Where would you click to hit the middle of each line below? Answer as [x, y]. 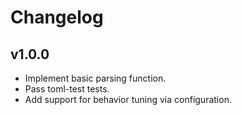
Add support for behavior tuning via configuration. [128, 99]
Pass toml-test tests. [67, 89]
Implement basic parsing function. [95, 78]
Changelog [57, 17]
